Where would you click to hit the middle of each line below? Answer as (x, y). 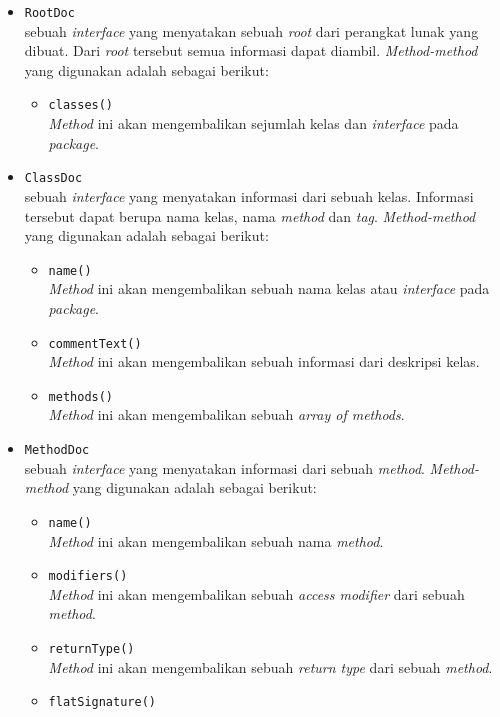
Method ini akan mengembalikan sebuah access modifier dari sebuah (256, 593)
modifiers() (88, 576)
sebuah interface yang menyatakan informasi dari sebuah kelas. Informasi (249, 195)
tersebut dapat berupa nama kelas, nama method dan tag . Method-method (250, 215)
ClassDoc (53, 178)
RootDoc (49, 13)
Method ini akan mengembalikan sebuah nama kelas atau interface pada (269, 288)
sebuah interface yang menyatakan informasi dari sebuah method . (224, 467)
